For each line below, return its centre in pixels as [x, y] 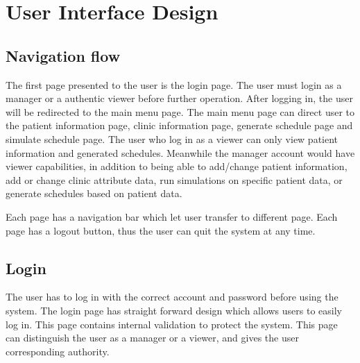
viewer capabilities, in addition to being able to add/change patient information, [177, 166]
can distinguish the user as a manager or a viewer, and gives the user [152, 338]
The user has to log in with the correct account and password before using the [172, 297]
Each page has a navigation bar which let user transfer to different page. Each [172, 216]
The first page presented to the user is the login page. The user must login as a [174, 84]
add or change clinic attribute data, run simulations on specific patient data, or [174, 179]
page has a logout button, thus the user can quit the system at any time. [161, 230]
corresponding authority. [58, 351]
